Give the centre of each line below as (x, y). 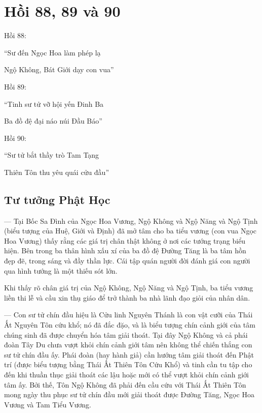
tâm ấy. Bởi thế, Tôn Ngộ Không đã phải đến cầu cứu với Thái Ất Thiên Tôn (125, 384)
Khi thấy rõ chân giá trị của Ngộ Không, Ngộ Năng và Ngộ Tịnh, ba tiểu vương (129, 288)
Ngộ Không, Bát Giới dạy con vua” (59, 69)
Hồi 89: (15, 86)
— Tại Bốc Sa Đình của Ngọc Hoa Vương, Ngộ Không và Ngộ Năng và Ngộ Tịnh (131, 220)
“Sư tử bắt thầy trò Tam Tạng (52, 155)
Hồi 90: (15, 138)
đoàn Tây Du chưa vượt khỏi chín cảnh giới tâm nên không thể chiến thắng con (128, 345)
